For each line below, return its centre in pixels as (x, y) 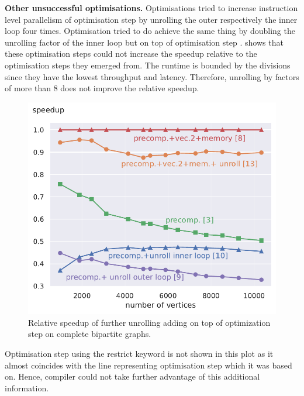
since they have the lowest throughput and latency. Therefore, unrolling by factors (152, 76)
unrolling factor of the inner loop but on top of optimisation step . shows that (144, 42)
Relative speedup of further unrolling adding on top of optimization (149, 322)
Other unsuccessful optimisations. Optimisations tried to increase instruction (151, 8)
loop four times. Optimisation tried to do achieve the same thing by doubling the (150, 31)
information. (27, 388)
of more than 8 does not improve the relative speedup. (102, 88)
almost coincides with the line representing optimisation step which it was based (148, 365)
